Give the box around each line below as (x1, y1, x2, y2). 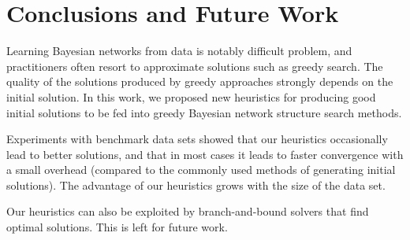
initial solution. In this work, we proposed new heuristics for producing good (6, 88, 376, 105)
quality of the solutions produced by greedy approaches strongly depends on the (6, 73, 393, 90)
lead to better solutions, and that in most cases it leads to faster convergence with (6, 146, 404, 162)
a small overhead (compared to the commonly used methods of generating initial (6, 161, 396, 178)
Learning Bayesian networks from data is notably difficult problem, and (6, 42, 352, 59)
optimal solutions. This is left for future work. (6, 219, 228, 235)
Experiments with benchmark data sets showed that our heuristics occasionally (6, 131, 388, 147)
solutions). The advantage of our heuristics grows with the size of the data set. (6, 176, 386, 193)
